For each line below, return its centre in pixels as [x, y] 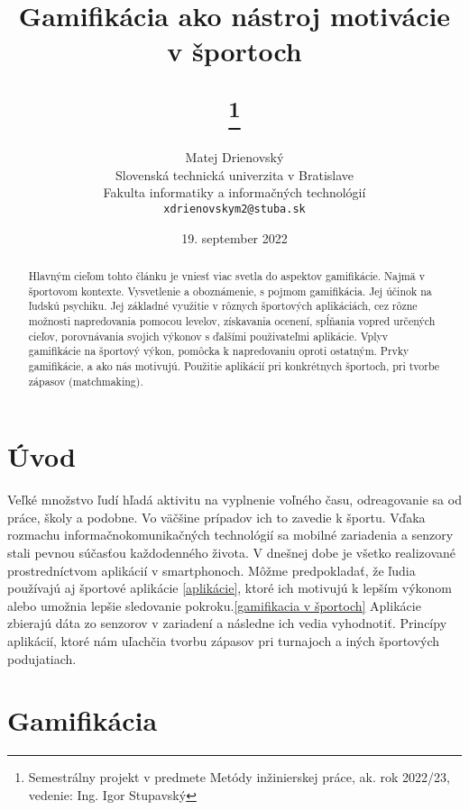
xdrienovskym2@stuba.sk [234, 209]
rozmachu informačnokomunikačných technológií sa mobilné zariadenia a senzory [230, 535]
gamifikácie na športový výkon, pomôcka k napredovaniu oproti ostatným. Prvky [219, 351]
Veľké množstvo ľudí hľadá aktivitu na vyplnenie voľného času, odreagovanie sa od [234, 500]
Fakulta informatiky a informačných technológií [234, 192]
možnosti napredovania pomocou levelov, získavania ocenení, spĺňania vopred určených [232, 321]
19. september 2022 [234, 237]
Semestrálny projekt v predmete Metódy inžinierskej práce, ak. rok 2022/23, [239, 777]
